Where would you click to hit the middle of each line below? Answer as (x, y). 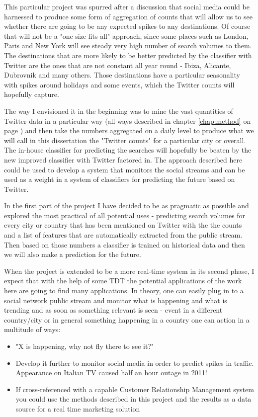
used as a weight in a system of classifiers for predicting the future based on (120, 179)
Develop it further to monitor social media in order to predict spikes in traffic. (135, 363)
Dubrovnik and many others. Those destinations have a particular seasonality (122, 75)
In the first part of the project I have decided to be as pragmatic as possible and (127, 206)
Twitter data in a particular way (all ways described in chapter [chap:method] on (128, 121)
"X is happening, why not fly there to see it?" (85, 346)
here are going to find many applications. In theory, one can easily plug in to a (124, 291)
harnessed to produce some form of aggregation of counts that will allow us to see (128, 16)
